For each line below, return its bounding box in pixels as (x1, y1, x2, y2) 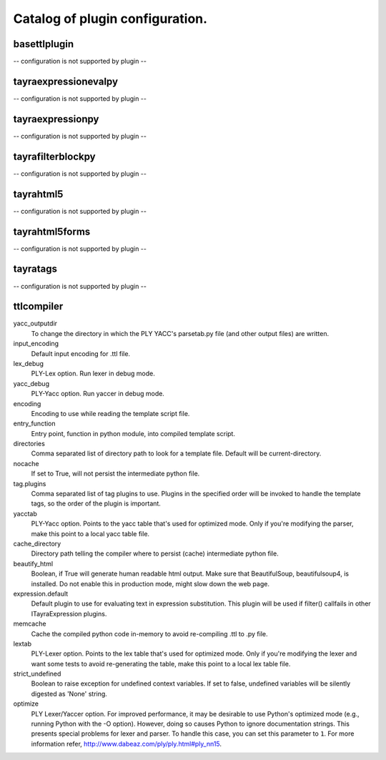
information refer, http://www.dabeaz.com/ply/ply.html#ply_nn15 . (31, 739, 222, 748)
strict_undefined (13, 669, 61, 678)
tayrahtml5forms (13, 225, 91, 237)
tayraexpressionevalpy (13, 75, 118, 87)
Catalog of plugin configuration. (13, 11, 207, 26)
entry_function (13, 419, 56, 428)
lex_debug (13, 359, 44, 367)
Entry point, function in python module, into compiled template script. (31, 429, 236, 438)
